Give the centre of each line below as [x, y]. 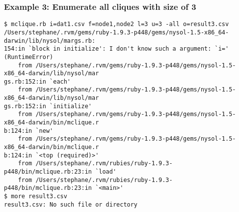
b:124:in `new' [29, 131]
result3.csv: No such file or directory [71, 204]
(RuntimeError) [29, 57]
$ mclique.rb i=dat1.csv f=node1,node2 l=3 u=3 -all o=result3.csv [117, 24]
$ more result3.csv [36, 196]
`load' [106, 172]
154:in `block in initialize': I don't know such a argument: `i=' [117, 49]
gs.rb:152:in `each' [38, 81]
